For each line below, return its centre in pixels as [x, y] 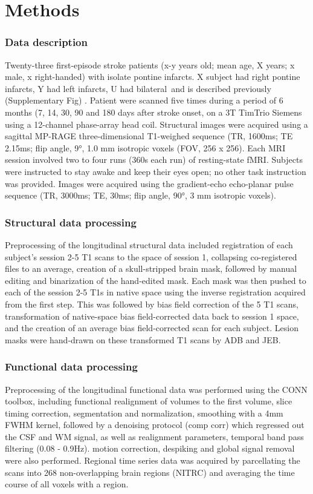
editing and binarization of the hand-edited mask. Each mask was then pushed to [156, 280]
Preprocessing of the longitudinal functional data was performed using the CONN [156, 389]
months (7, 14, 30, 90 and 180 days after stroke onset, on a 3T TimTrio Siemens [153, 112]
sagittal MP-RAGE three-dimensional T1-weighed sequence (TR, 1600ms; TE [149, 136]
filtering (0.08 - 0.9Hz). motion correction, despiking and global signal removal [150, 448]
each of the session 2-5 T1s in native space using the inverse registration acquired [155, 292]
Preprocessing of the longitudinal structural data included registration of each [149, 244]
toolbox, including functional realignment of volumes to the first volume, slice [149, 401]
